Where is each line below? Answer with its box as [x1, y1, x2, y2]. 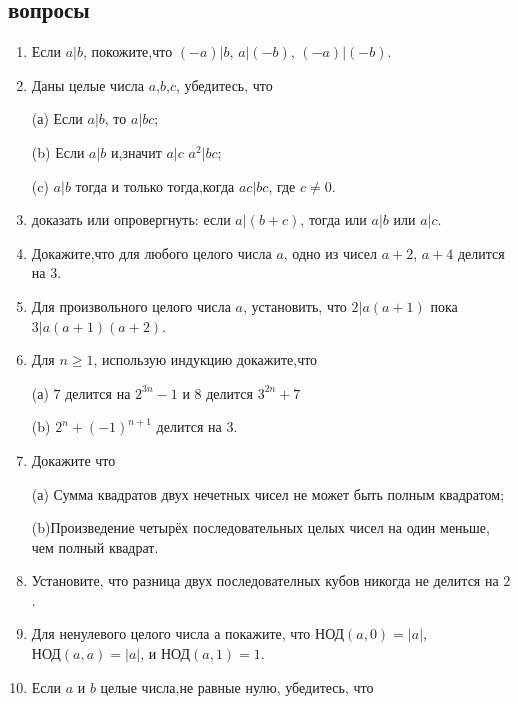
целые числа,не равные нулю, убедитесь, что [100, 676, 374, 697]
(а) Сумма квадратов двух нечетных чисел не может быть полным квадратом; [31, 483, 505, 504]
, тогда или [300, 209, 367, 230]
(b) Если [31, 141, 85, 162]
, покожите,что [83, 41, 173, 62]
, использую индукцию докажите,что [93, 349, 318, 370]
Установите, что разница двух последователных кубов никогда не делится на [31, 570, 499, 591]
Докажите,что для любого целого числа [31, 242, 272, 263]
